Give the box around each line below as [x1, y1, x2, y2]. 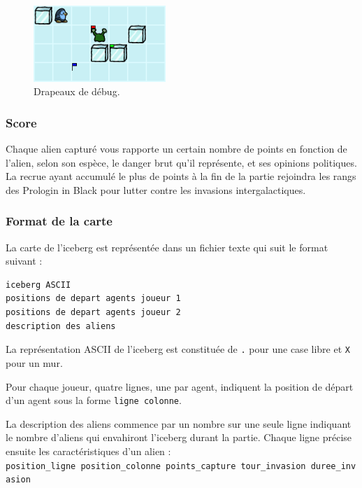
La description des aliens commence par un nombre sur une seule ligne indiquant [6, 416, 352, 431]
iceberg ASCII [6, 279, 71, 290]
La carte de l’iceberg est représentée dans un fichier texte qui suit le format [6, 239, 328, 254]
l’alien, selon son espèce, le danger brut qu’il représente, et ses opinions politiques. [6, 155, 357, 169]
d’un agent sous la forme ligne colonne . [6, 393, 182, 407]
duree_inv [310, 461, 356, 471]
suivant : [6, 253, 43, 268]
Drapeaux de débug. [34, 84, 120, 99]
